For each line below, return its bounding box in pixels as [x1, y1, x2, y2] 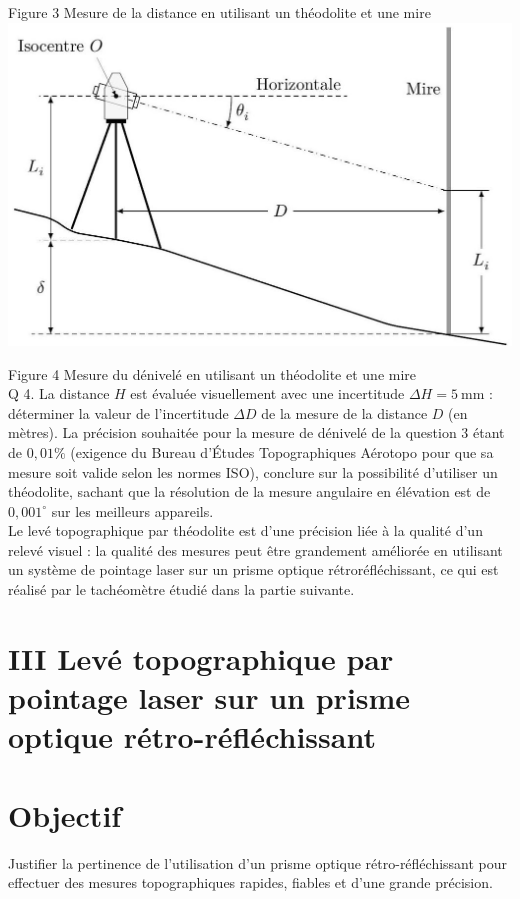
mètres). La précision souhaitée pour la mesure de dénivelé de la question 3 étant [8, 422, 505, 443]
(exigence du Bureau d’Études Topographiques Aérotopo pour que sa [70, 441, 494, 462]
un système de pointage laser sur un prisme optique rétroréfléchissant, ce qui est [8, 559, 499, 580]
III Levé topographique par [8, 637, 394, 678]
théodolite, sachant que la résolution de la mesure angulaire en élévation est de [8, 481, 491, 502]
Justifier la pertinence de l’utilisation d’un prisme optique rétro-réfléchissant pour [8, 852, 508, 873]
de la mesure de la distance [261, 402, 428, 423]
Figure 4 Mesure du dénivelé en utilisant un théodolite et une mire [8, 363, 417, 384]
